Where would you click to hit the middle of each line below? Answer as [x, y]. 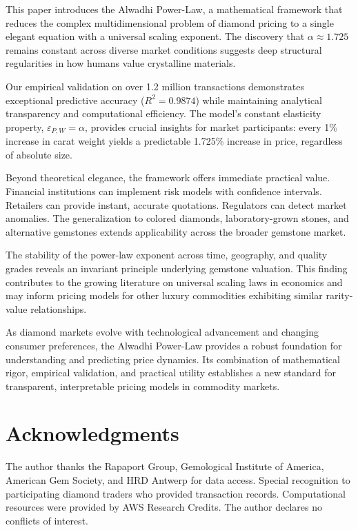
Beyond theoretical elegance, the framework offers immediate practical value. [168, 177]
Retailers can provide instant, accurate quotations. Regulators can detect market [176, 204]
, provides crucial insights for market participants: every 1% [211, 126]
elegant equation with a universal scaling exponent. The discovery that [155, 36]
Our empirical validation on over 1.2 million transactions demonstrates [155, 86]
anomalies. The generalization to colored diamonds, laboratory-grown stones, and [177, 218]
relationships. [59, 308]
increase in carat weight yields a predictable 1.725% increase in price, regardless [174, 141]
